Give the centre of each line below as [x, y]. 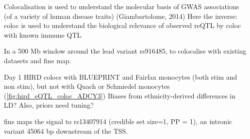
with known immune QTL [43, 35]
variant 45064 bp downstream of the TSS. [66, 131]
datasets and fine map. [38, 60]
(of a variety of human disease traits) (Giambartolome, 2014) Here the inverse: [121, 16]
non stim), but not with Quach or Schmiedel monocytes [87, 86]
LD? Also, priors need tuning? [49, 105]
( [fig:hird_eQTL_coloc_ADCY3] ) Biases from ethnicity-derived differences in [120, 95]
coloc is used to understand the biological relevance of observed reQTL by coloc [123, 25]
